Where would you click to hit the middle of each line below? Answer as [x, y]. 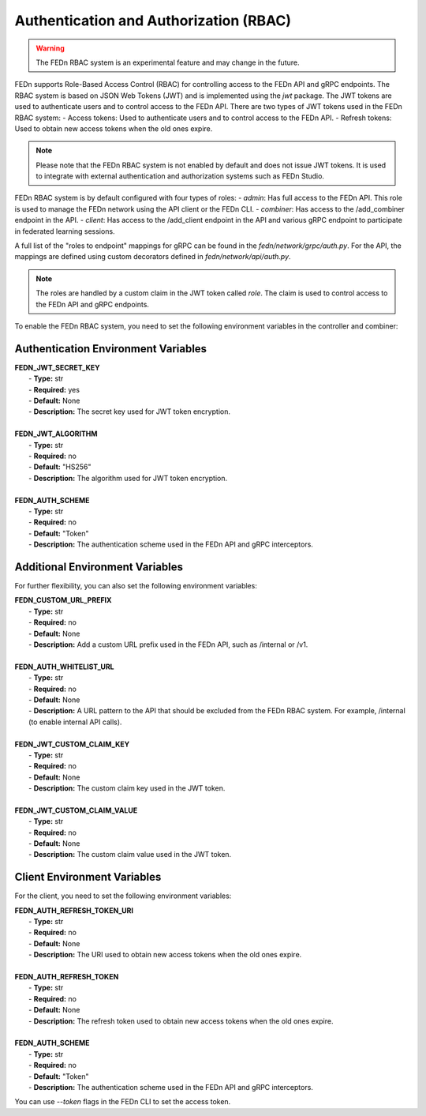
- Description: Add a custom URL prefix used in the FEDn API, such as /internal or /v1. [168, 644]
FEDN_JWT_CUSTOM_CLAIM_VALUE [76, 810]
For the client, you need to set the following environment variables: [123, 896]
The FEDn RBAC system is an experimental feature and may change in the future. [168, 62]
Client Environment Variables [88, 877]
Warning [50, 48]
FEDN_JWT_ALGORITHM [56, 434]
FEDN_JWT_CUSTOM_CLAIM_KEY [72, 744]
